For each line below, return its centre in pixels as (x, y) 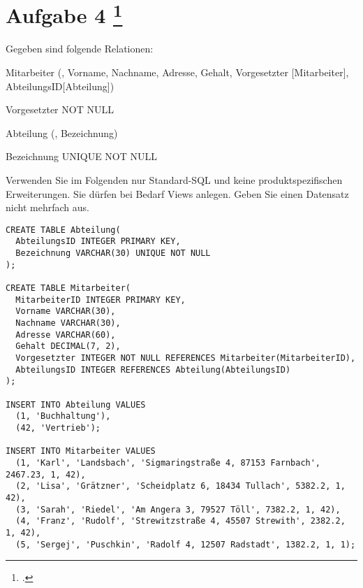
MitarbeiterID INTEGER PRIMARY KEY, (101, 300)
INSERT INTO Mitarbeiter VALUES (81, 451)
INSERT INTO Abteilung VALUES (76, 404)
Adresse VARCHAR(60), (66, 335)
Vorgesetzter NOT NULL (60, 109)
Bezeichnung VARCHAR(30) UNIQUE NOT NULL (113, 253)
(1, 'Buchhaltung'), (63, 416)
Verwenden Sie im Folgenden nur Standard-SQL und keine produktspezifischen (174, 180)
